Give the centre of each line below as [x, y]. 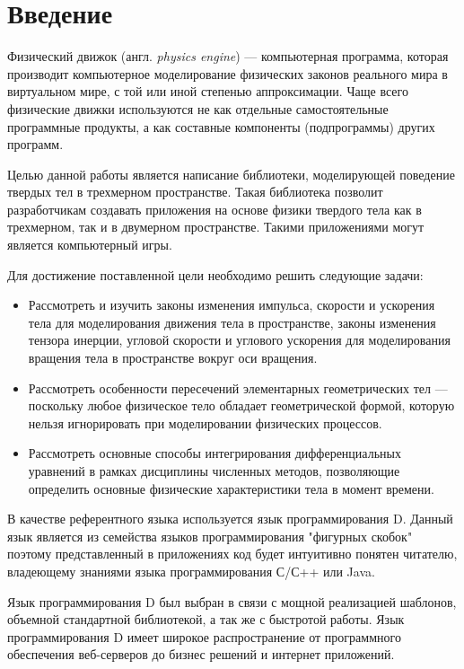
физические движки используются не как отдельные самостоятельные [198, 108]
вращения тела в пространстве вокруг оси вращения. [173, 358]
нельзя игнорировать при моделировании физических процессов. [205, 423]
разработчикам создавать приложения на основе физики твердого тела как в [214, 209]
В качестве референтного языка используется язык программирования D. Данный [230, 519]
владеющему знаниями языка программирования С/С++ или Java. [191, 571]
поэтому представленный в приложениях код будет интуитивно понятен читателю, [232, 554]
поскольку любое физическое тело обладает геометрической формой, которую [241, 405]
